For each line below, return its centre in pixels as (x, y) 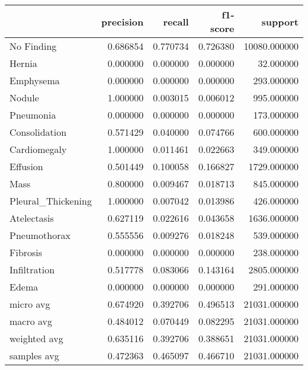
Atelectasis (32, 218)
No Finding (33, 46)
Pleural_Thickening (51, 201)
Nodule (24, 98)
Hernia (23, 63)
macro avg (31, 321)
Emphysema (35, 80)
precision (122, 21)
